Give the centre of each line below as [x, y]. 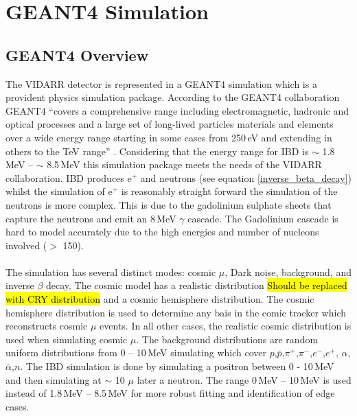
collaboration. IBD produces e [69, 177]
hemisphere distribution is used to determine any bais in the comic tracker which [176, 312]
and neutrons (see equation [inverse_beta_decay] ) [246, 177]
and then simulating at [54, 379]
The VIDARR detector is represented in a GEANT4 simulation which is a [161, 83]
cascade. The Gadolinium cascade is [263, 218]
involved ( [26, 245]
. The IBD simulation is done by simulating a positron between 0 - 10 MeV [177, 366]
